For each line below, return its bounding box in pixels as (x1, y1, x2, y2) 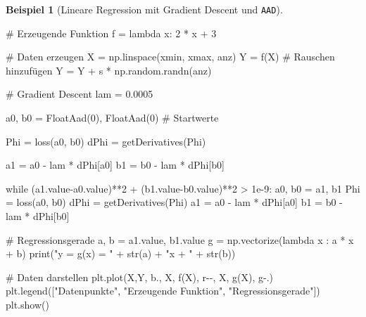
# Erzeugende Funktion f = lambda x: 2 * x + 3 (6, 25, 217, 40)
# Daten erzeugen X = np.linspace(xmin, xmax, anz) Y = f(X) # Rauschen (6, 49, 335, 64)
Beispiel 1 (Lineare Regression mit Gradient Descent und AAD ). (6, 2, 283, 16)
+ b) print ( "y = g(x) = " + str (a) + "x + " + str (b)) (6, 246, 236, 261)
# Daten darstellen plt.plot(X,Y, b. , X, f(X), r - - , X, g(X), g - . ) (6, 269, 274, 284)
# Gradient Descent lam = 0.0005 (6, 86, 153, 101)
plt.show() (6, 297, 49, 311)
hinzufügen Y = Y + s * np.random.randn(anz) (6, 63, 212, 77)
